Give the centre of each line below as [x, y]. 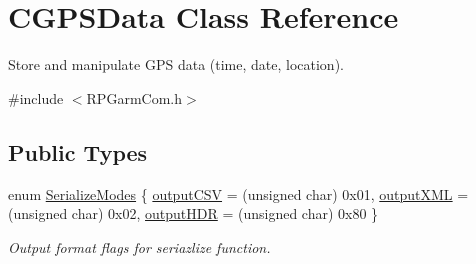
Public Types [78, 151]
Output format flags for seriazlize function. [139, 246]
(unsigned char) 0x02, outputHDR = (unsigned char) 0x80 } [193, 213]
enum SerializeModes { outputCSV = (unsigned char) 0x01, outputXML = [238, 193]
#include [36, 97]
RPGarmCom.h [134, 97]
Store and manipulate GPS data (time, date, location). [176, 64]
